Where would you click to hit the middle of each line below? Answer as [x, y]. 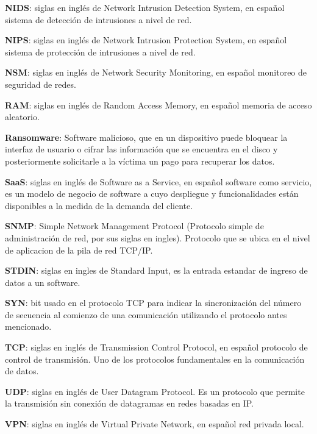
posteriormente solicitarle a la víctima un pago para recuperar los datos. [140, 161]
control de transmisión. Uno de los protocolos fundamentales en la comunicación [155, 359]
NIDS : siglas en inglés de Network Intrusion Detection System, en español [145, 7]
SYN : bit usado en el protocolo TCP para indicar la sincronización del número [153, 303]
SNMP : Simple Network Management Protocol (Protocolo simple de [134, 226]
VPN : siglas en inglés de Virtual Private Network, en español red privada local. [155, 424]
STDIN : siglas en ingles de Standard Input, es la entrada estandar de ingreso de [156, 270]
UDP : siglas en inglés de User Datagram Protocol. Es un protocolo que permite [155, 391]
